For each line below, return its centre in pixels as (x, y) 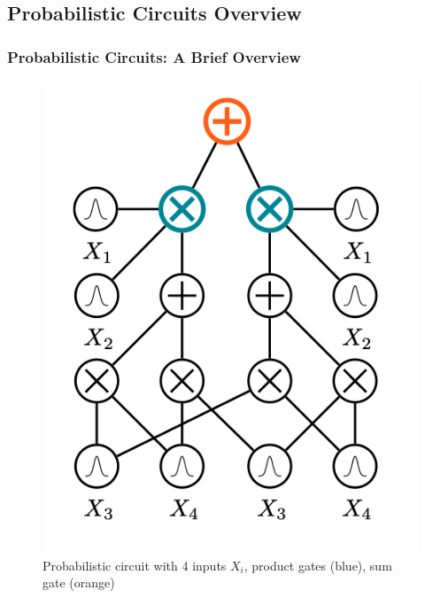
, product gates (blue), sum (318, 565)
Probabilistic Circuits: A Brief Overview (154, 56)
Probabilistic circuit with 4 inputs (135, 565)
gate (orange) (79, 582)
